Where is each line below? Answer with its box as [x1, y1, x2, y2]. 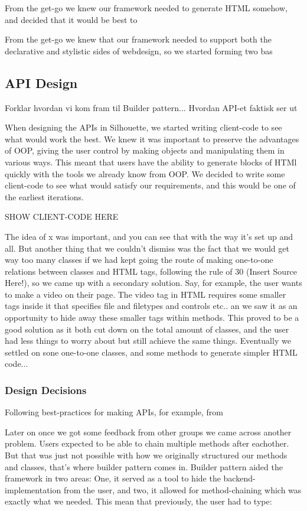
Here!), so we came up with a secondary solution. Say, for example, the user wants [5, 276, 302, 289]
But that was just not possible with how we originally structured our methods [5, 449, 288, 461]
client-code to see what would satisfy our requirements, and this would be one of [5, 179, 296, 191]
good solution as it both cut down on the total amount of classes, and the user [5, 323, 289, 335]
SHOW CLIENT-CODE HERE [5, 210, 119, 223]
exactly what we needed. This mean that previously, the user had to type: [5, 495, 272, 507]
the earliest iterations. [5, 190, 84, 203]
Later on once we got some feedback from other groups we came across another [5, 425, 292, 438]
